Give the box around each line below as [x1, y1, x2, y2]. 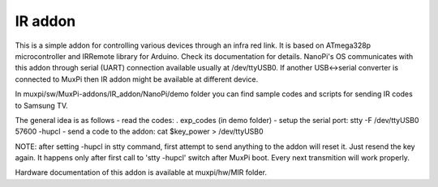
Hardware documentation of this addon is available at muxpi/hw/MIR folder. [15, 168, 268, 177]
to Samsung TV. [15, 100, 68, 110]
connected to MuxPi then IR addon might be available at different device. [15, 74, 259, 84]
